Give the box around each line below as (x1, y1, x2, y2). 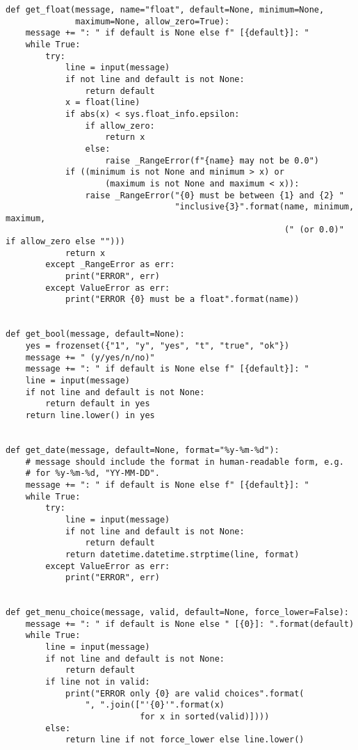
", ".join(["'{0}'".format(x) (85, 700, 225, 710)
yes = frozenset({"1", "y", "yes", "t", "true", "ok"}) (25, 341, 290, 351)
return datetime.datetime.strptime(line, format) (65, 549, 300, 559)
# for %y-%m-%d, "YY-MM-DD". (25, 468, 160, 479)
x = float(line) (65, 97, 140, 108)
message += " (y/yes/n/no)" (25, 352, 155, 362)
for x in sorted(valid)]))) (140, 712, 270, 722)
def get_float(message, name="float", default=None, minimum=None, (6, 5, 325, 15)
